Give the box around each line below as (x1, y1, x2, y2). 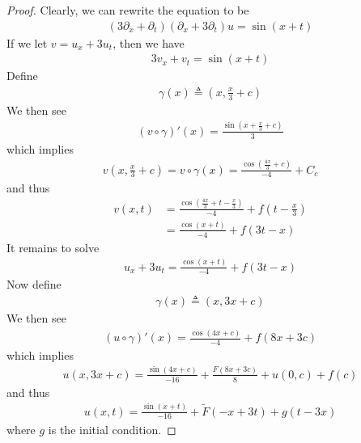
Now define (6, 276, 62, 293)
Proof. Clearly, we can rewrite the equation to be (6, 2, 249, 18)
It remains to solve (6, 238, 100, 255)
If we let (6, 34, 48, 51)
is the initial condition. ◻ (48, 420, 176, 437)
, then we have (113, 34, 185, 51)
